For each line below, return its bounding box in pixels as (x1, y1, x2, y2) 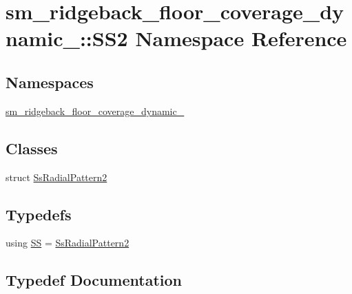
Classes (6, 137, 58, 158)
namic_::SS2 (6, 24, 128, 52)
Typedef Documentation (6, 269, 182, 291)
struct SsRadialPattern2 (6, 169, 107, 184)
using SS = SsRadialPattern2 (6, 235, 130, 250)
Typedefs (6, 203, 72, 224)
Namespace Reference (135, 24, 347, 52)
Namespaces (6, 71, 94, 92)
